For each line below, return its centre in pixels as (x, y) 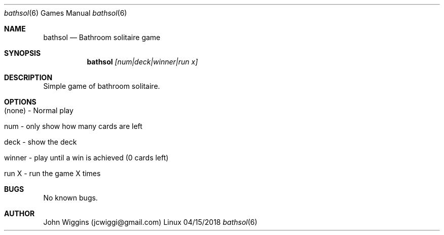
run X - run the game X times (52, 173)
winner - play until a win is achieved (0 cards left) (86, 158)
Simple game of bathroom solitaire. (102, 86)
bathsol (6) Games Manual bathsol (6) (66, 13)
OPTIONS (20, 102)
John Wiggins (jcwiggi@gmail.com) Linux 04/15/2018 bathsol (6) (150, 222)
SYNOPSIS (23, 53)
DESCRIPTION (28, 77)
